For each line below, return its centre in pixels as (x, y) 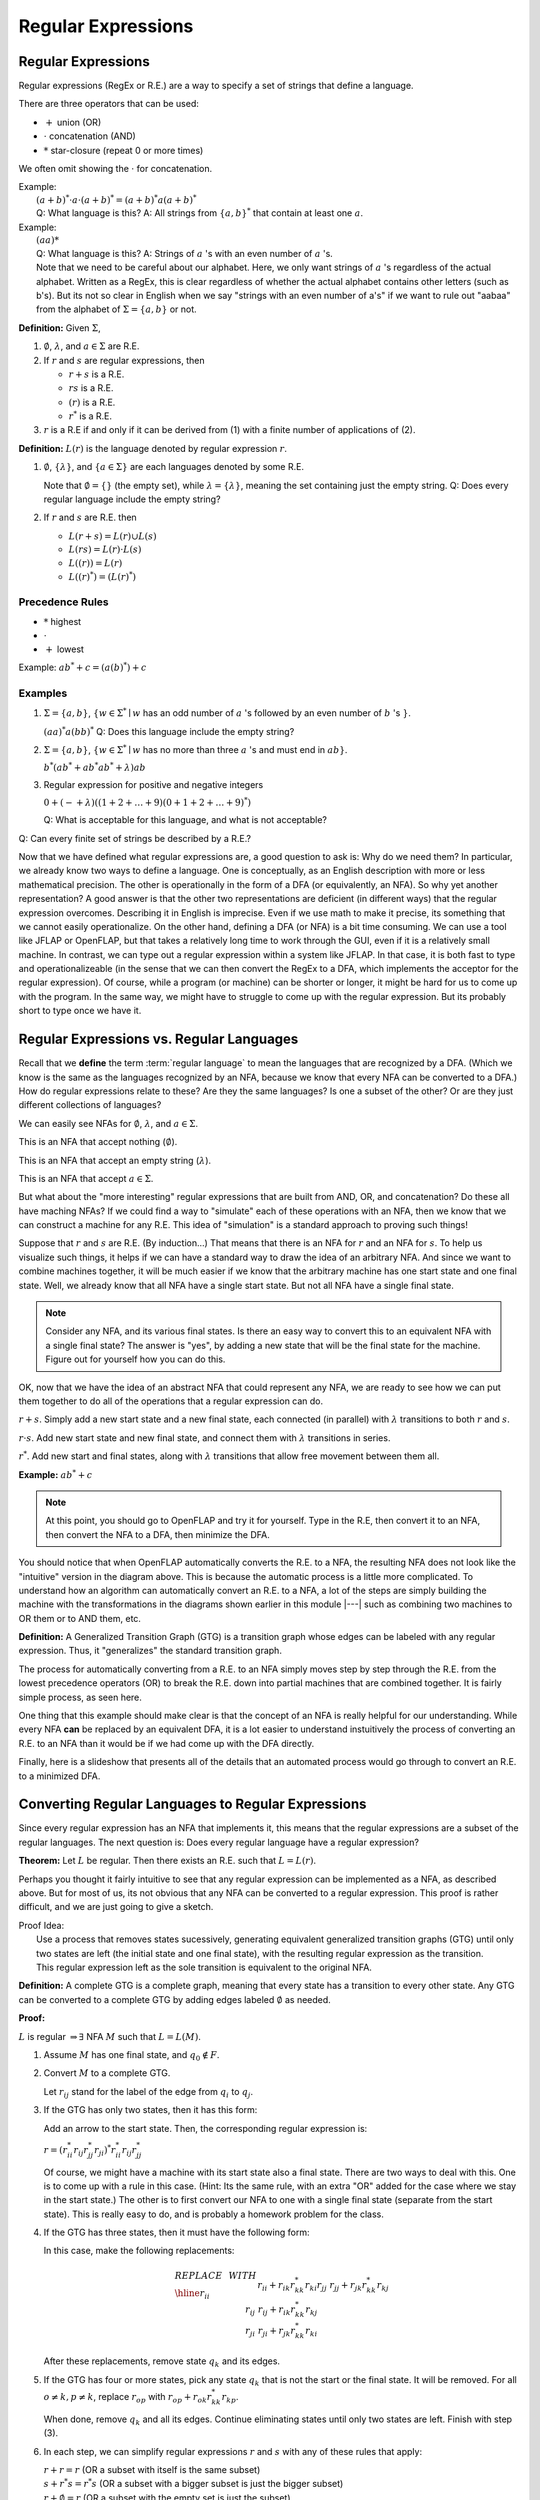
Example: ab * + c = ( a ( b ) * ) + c (82, 667)
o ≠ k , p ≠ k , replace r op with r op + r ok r (127, 2397)
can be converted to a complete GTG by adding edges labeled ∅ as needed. (175, 1999)
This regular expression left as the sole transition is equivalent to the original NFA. (204, 1967)
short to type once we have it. (80, 1011)
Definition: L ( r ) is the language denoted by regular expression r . (153, 448)
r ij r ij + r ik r (270, 2310)
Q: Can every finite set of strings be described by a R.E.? (135, 838)
